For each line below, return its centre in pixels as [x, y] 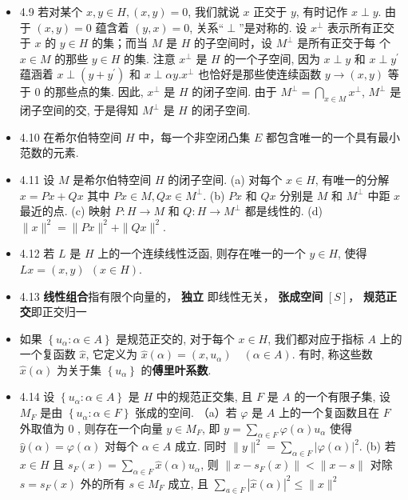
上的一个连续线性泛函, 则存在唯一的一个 [202, 253]
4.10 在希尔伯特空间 [71, 136]
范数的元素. [49, 152]
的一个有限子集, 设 [343, 396]
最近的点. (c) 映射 [65, 211]
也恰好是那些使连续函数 [260, 74]
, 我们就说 [214, 11]
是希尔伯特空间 [112, 179]
